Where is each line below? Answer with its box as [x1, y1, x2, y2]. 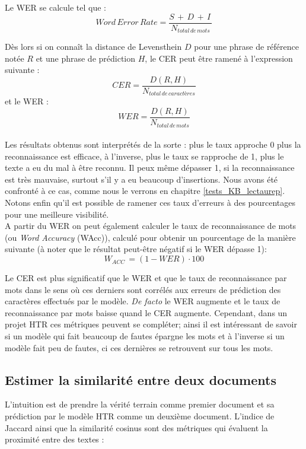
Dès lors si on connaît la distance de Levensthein [5, 40, 182, 53]
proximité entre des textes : [5, 433, 104, 445]
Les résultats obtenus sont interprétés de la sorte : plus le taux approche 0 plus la [5, 138, 301, 151]
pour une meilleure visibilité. [5, 208, 109, 220]
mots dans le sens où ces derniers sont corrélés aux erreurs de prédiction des [5, 283, 281, 295]
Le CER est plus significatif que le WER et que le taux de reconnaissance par [5, 272, 287, 284]
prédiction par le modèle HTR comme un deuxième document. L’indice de [5, 410, 275, 422]
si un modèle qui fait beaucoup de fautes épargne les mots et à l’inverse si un [5, 330, 285, 342]
